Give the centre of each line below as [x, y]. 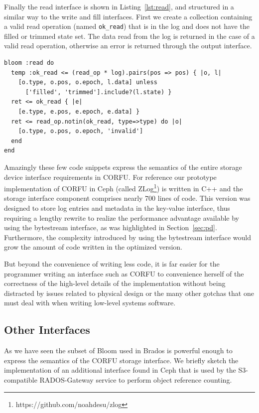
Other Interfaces [47, 330]
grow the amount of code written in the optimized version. [93, 247]
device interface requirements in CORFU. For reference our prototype [110, 177]
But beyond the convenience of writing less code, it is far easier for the [112, 263]
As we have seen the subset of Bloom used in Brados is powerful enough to [118, 350]
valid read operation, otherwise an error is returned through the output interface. [128, 46]
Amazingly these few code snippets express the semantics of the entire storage [123, 167]
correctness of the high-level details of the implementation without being [115, 283]
